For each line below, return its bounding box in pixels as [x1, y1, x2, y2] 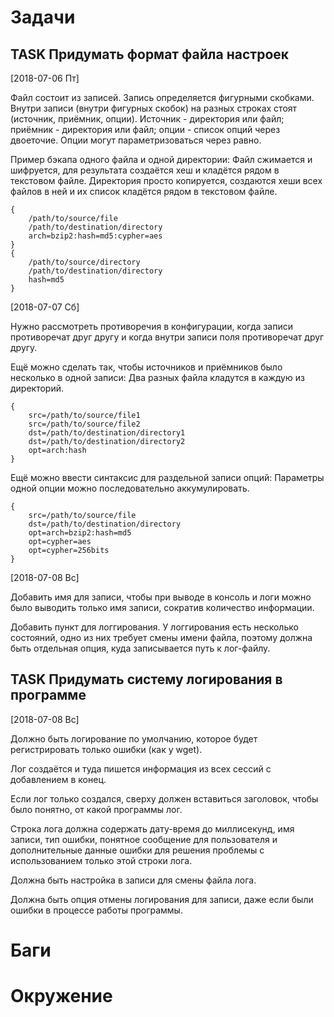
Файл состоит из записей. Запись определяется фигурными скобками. [10, 92, 315, 103]
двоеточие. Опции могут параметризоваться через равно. [10, 134, 262, 146]
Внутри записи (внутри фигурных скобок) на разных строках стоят [10, 102, 298, 114]
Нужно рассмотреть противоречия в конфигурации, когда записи [10, 321, 293, 332]
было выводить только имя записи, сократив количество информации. [10, 602, 315, 613]
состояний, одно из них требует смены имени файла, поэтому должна [10, 632, 313, 643]
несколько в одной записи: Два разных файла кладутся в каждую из [10, 372, 305, 383]
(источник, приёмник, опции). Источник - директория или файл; [10, 113, 285, 125]
